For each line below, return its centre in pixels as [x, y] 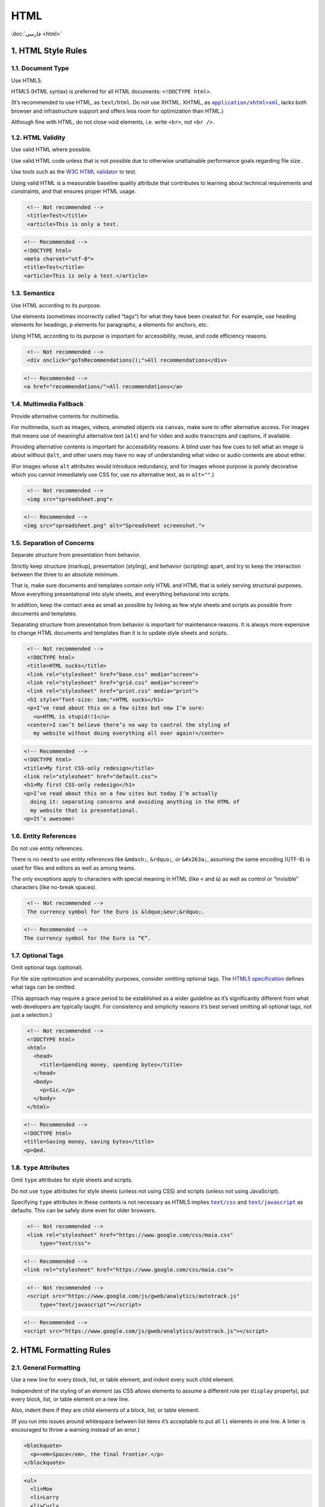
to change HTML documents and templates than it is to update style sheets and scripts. [119, 633]
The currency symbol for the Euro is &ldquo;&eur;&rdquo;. [116, 911]
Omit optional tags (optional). [47, 967]
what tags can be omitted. [44, 987]
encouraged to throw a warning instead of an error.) [76, 1430]
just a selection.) [32, 1015]
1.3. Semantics [33, 294]
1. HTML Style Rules [49, 51]
